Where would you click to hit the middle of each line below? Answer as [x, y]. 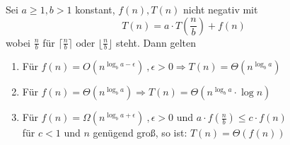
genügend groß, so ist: [140, 133]
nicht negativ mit [221, 9]
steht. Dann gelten [156, 42]
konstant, [95, 9]
